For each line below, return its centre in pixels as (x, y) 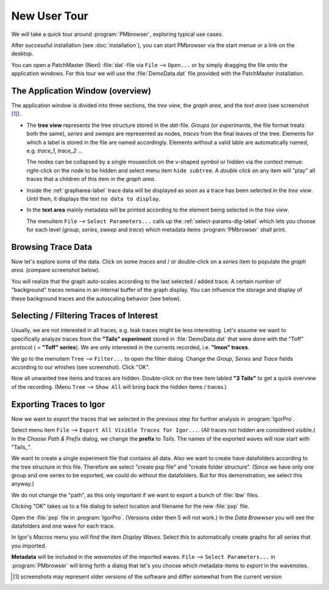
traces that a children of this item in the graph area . (91, 179)
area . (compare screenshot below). (56, 270)
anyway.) (23, 484)
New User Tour (50, 16)
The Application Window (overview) (81, 91)
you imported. (29, 546)
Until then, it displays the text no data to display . (94, 199)
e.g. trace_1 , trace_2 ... (55, 151)
